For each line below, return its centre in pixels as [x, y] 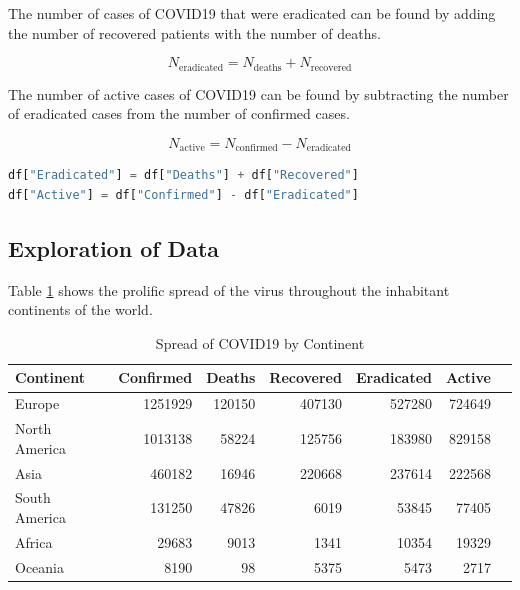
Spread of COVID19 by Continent [260, 342]
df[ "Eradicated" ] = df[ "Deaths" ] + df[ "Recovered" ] [183, 175]
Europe [37, 403]
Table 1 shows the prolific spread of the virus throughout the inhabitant [229, 289]
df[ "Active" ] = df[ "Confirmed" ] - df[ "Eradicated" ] [183, 194]
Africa [34, 541]
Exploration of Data [114, 247]
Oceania [39, 566]
